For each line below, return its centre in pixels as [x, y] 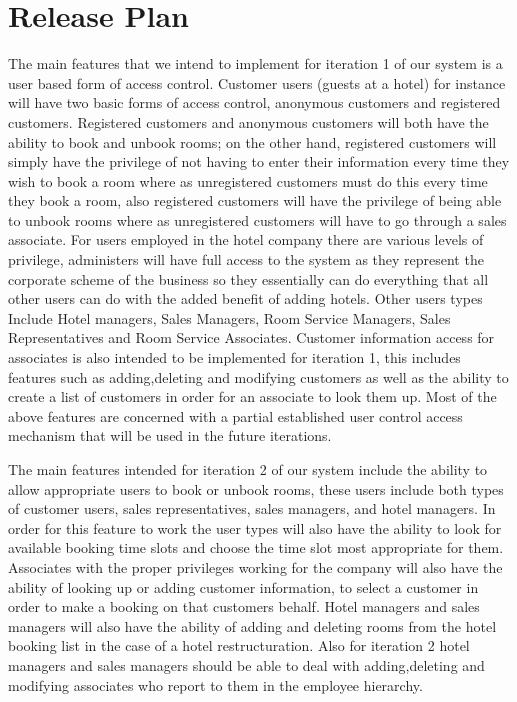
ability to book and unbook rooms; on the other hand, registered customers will [252, 141]
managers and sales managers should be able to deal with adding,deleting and [246, 664]
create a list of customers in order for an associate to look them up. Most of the [252, 396]
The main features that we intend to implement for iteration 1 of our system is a [255, 63]
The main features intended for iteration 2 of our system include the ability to [248, 469]
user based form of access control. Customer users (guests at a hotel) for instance [257, 82]
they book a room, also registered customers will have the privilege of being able [255, 200]
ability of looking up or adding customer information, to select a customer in [243, 586]
